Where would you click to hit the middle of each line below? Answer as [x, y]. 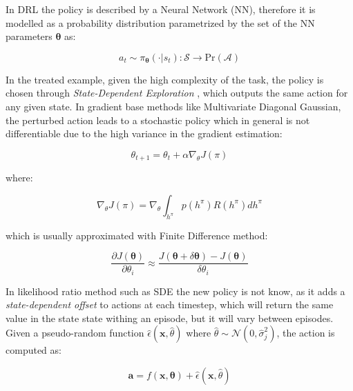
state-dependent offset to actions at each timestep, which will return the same [170, 304]
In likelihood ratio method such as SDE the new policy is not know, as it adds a [175, 291]
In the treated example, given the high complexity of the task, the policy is [165, 79]
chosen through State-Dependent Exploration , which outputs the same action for [177, 93]
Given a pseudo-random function [75, 333]
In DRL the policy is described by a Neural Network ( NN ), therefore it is [161, 9]
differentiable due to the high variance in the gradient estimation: [144, 133]
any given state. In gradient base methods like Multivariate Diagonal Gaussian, [173, 106]
